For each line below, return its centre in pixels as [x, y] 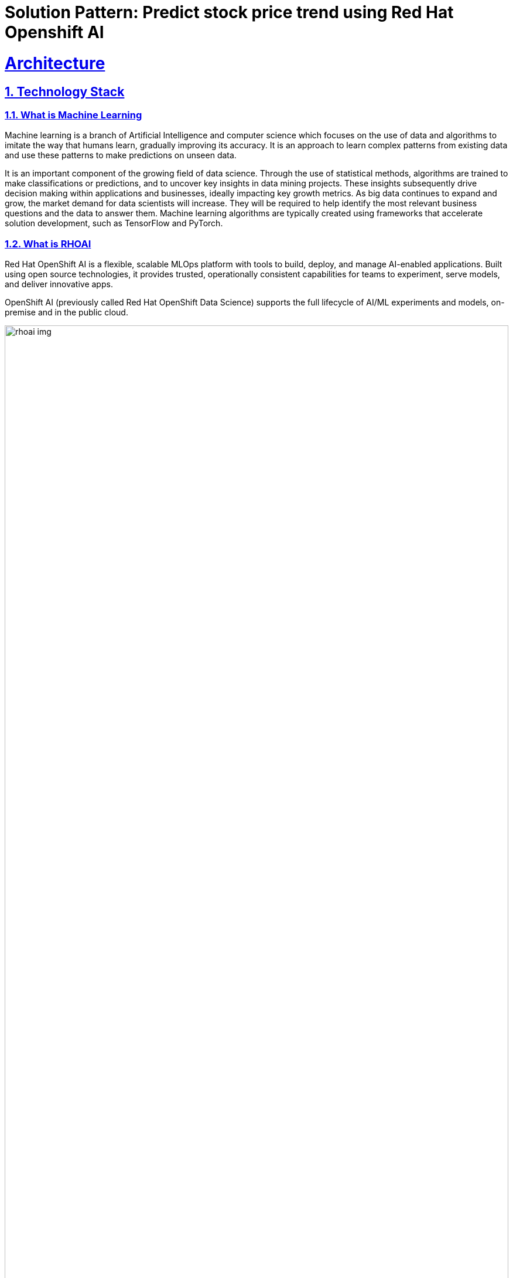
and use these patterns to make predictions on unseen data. [121, 155]
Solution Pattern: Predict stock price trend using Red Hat [229, 12]
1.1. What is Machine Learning [73, 115]
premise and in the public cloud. [66, 312]
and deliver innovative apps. [59, 284]
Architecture [55, 63]
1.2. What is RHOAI [48, 244]
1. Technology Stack [65, 91]
